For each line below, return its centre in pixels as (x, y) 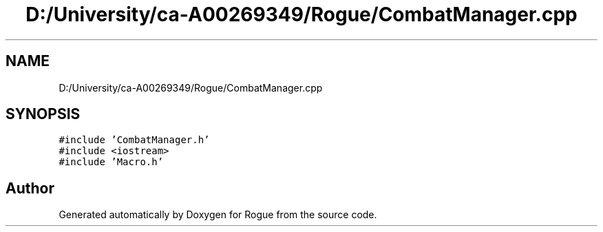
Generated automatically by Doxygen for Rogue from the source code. (218, 215)
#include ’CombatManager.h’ (134, 140)
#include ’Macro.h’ (111, 162)
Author (30, 188)
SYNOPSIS (43, 114)
